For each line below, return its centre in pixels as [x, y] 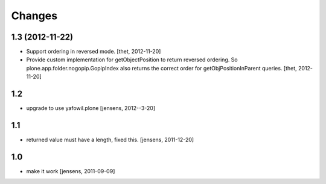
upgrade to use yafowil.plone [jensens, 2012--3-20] [91, 108]
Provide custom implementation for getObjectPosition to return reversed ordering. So [132, 60]
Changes [34, 16]
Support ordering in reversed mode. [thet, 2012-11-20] [94, 52]
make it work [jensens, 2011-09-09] [71, 171]
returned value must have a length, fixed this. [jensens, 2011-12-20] [110, 140]
